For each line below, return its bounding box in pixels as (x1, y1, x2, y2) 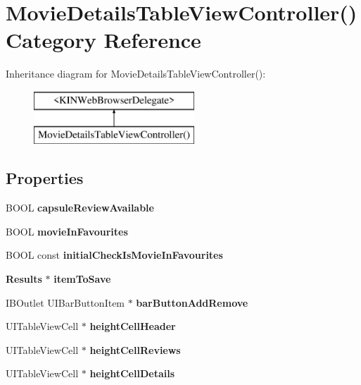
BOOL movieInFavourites (6, 224, 128, 238)
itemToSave (53, 271, 111, 286)
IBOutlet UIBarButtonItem (6, 295, 125, 310)
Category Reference (6, 25, 201, 54)
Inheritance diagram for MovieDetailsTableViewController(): (6, 66, 266, 81)
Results (6, 271, 42, 286)
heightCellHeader (89, 319, 176, 334)
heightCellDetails (89, 366, 175, 381)
